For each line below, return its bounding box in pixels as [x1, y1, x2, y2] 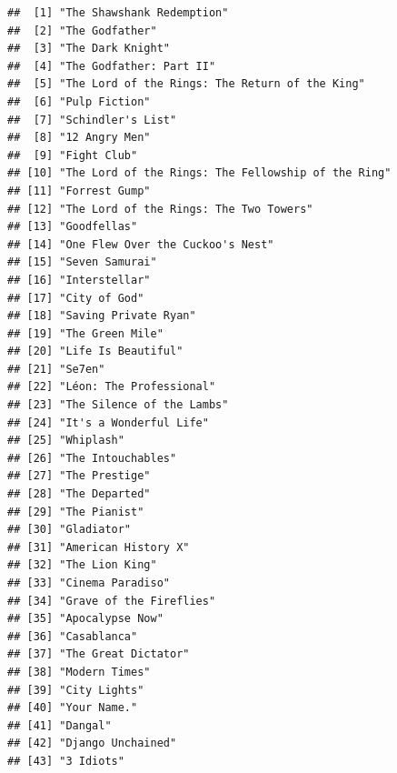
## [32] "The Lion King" [7, 558, 157, 572]
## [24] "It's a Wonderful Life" [7, 416, 209, 429]
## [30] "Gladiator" [7, 523, 132, 537]
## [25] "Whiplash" [7, 434, 124, 447]
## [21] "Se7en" [7, 362, 105, 376]
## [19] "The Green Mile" [7, 326, 164, 340]
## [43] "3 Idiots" [7, 754, 124, 768]
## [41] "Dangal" [7, 718, 112, 732]
